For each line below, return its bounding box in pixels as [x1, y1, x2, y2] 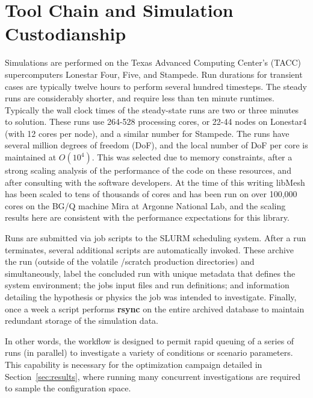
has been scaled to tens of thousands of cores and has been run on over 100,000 [5, 188, 297, 200]
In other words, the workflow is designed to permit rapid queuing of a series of [5, 334, 294, 347]
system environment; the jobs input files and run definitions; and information [5, 279, 290, 291]
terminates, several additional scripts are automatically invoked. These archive [5, 243, 294, 256]
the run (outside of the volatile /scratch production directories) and [5, 255, 255, 268]
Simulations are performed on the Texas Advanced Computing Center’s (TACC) [5, 56, 301, 69]
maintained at [5, 151, 57, 163]
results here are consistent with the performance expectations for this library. [5, 211, 290, 224]
